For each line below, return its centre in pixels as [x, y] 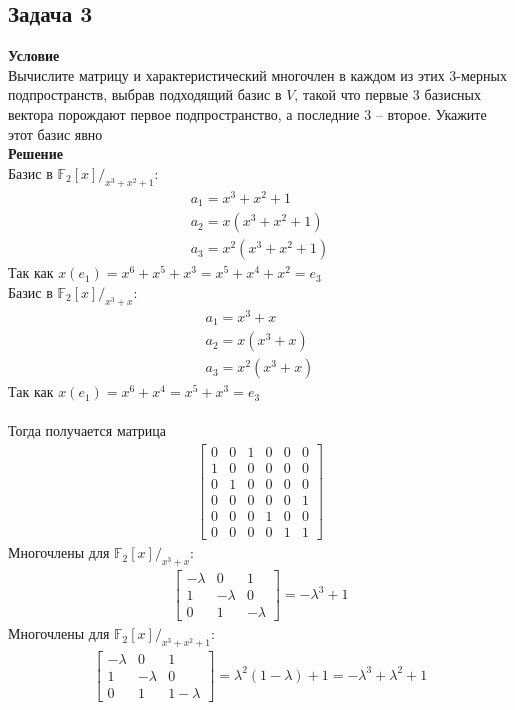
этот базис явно [55, 133]
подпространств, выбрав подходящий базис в [145, 94]
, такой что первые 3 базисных [387, 94]
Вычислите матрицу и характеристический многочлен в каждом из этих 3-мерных [257, 74]
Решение [35, 153]
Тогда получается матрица [87, 430]
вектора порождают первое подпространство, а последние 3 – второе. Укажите [247, 113]
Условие [34, 55]
